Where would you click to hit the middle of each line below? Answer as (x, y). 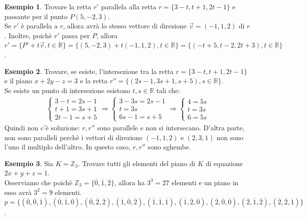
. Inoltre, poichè (28, 35)
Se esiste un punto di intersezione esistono (68, 90)
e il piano (18, 81)
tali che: (168, 90)
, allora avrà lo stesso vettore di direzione (125, 26)
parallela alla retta (129, 6)
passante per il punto (36, 16)
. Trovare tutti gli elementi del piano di (137, 163)
